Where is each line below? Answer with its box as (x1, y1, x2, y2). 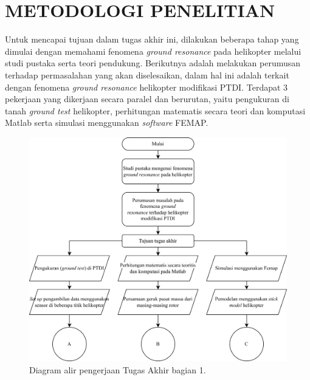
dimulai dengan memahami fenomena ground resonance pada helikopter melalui (5, 44, 301, 57)
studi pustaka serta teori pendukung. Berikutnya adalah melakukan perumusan (5, 57, 301, 69)
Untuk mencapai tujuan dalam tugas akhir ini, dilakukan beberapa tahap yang (5, 33, 299, 46)
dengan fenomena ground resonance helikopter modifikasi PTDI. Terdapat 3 (5, 80, 288, 93)
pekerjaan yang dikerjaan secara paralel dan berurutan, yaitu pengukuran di (5, 92, 289, 105)
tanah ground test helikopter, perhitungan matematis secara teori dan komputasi (5, 104, 306, 117)
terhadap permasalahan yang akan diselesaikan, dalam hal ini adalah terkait (5, 68, 289, 81)
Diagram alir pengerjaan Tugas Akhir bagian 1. (29, 363, 206, 376)
